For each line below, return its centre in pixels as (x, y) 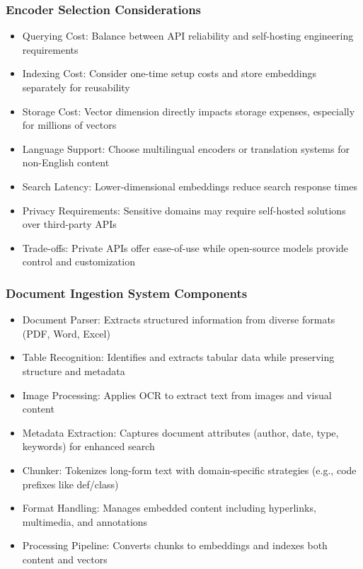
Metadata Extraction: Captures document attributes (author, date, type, (180, 432)
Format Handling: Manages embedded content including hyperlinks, (169, 508)
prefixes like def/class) (70, 484)
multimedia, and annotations (85, 521)
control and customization (79, 261)
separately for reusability (76, 87)
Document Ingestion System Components (127, 293)
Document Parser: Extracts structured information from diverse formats (179, 320)
